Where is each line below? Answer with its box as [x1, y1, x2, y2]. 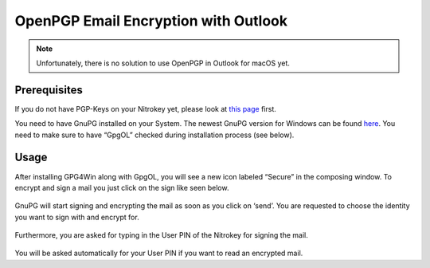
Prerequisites [14, 83, 83, 97]
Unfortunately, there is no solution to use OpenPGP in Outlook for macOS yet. [36, 58, 291, 68]
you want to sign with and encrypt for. [14, 212, 139, 222]
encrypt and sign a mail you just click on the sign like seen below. [14, 183, 229, 192]
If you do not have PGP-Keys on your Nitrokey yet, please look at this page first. [14, 104, 276, 113]
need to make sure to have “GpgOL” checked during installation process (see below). [14, 130, 295, 140]
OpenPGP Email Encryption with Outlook [14, 12, 288, 30]
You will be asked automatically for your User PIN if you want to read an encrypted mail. [14, 248, 303, 258]
